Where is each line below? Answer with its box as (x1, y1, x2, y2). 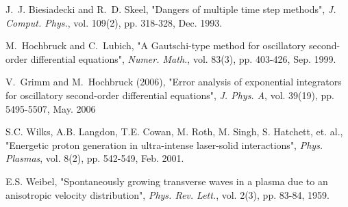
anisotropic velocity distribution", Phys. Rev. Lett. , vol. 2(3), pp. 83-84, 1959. (5, 187, 330, 202)
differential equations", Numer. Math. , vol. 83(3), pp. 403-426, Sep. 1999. (30, 51, 336, 66)
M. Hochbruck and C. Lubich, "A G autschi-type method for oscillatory (5, 38, 306, 53)
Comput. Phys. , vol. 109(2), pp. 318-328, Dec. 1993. (5, 15, 223, 29)
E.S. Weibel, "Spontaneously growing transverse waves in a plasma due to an (5, 174, 328, 188)
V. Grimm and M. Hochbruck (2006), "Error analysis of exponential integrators (5, 74, 342, 89)
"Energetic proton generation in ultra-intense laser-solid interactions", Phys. (5, 137, 323, 152)
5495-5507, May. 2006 (5, 101, 96, 115)
